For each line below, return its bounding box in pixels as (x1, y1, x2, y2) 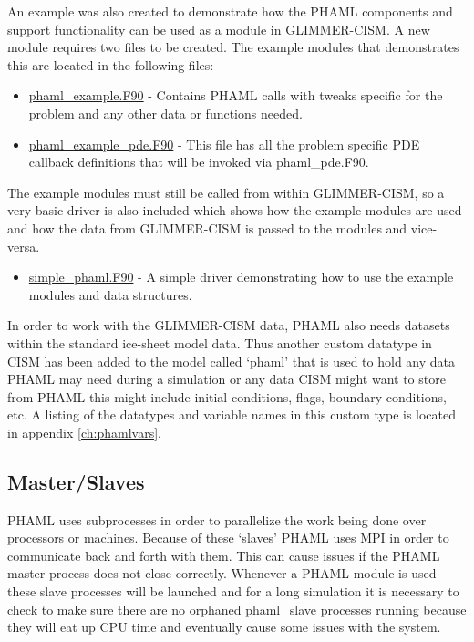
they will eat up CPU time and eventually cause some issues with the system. (7, 617, 441, 637)
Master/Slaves (7, 467, 145, 495)
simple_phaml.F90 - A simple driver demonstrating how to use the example (28, 267, 454, 286)
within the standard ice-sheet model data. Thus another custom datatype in (7, 333, 432, 352)
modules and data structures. (28, 285, 192, 304)
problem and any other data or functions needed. (28, 103, 303, 122)
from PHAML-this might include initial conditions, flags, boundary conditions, (7, 387, 447, 406)
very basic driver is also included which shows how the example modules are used (7, 201, 462, 220)
